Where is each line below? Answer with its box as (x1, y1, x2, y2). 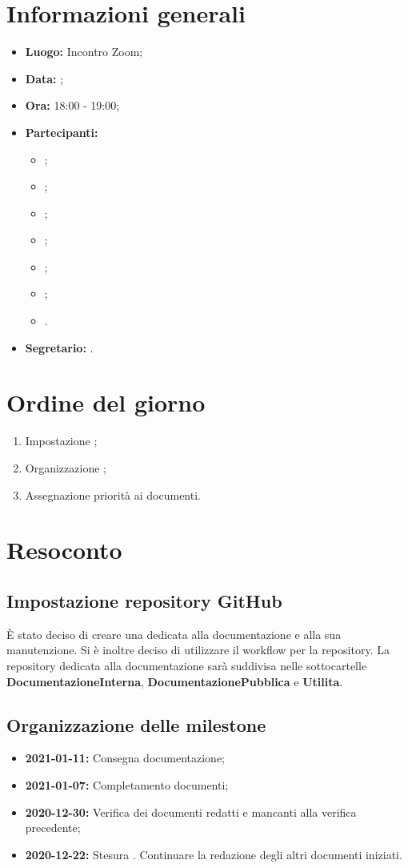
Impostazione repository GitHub (6, 588, 282, 613)
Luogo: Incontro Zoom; (25, 43, 143, 60)
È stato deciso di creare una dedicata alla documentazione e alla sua (6, 625, 342, 642)
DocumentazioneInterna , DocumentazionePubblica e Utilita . (6, 673, 343, 689)
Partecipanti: (25, 123, 98, 140)
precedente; (25, 819, 81, 836)
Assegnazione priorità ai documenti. (25, 486, 201, 503)
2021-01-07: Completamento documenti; (25, 776, 229, 793)
